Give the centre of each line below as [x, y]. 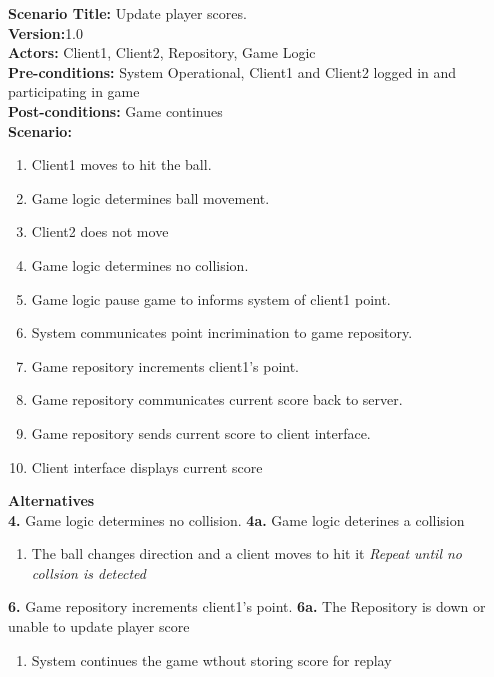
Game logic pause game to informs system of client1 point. [211, 298]
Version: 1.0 [46, 32]
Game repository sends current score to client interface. [201, 432]
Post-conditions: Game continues [115, 110]
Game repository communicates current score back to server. [217, 399]
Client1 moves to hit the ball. [121, 164]
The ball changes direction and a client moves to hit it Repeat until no [247, 553]
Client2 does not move [100, 231]
